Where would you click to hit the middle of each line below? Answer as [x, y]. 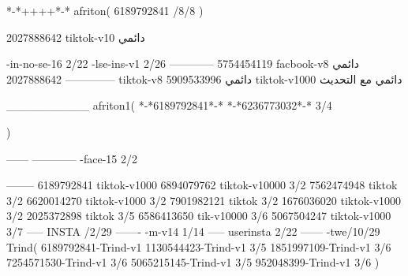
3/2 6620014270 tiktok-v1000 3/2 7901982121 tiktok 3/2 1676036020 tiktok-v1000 [204, 200]
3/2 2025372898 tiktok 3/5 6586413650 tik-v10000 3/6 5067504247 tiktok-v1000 [199, 216]
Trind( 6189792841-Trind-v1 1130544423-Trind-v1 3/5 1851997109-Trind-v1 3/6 [199, 246]
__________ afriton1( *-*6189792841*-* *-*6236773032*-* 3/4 [169, 105]
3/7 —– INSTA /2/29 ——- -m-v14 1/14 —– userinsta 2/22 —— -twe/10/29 [193, 231]
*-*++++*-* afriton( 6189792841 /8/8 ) [105, 10]
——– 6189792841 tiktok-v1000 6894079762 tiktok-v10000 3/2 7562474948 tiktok [202, 185]
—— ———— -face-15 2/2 [72, 158]
